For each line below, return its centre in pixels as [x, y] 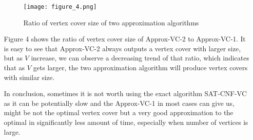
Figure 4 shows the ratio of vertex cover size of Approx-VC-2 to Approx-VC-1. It [125, 39]
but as [13, 58]
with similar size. [29, 77]
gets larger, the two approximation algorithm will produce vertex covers [140, 68]
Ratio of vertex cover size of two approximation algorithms [111, 22]
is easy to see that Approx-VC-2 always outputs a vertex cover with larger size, [122, 48]
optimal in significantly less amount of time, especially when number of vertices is [126, 122]
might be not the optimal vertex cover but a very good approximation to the [119, 112]
